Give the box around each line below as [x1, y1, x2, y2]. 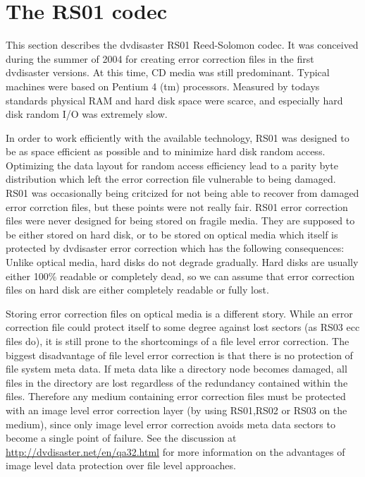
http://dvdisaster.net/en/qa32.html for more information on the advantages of [6, 444, 345, 459]
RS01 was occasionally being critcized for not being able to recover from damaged [6, 186, 359, 200]
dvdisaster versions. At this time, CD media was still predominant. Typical [6, 65, 330, 80]
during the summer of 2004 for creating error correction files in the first [6, 51, 314, 66]
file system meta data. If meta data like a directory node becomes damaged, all [6, 361, 347, 376]
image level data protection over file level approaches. [6, 458, 236, 473]
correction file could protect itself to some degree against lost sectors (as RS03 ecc [6, 320, 360, 334]
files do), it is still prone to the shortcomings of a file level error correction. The [6, 334, 349, 348]
